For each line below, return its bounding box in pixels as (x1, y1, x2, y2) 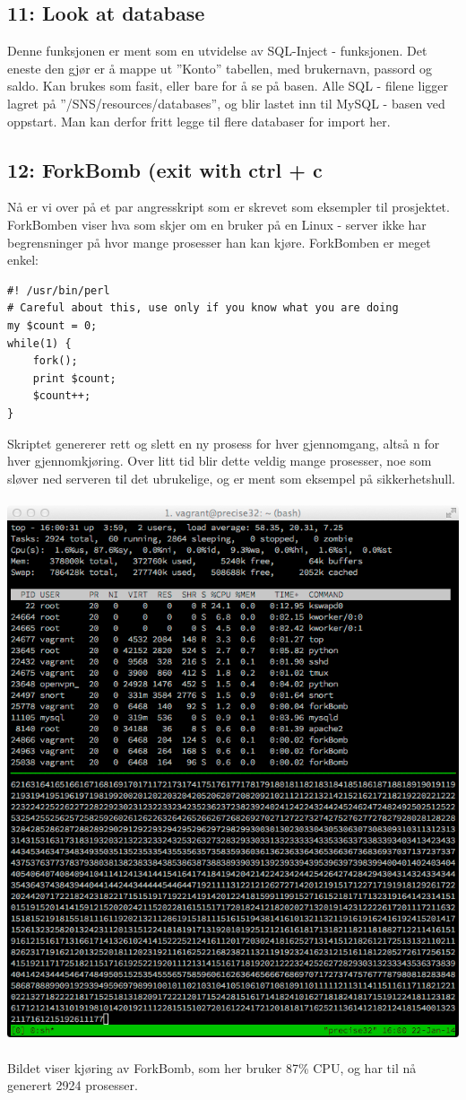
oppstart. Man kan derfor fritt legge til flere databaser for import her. (7, 111, 391, 130)
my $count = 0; (7, 319, 98, 332)
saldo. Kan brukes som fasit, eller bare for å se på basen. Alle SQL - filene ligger (7, 76, 448, 95)
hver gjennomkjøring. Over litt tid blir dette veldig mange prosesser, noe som (7, 451, 432, 470)
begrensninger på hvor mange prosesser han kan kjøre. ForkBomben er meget (7, 232, 431, 251)
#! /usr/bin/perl (7, 284, 110, 297)
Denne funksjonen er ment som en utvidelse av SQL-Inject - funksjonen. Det (7, 41, 427, 60)
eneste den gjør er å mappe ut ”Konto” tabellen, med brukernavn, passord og (7, 58, 433, 77)
